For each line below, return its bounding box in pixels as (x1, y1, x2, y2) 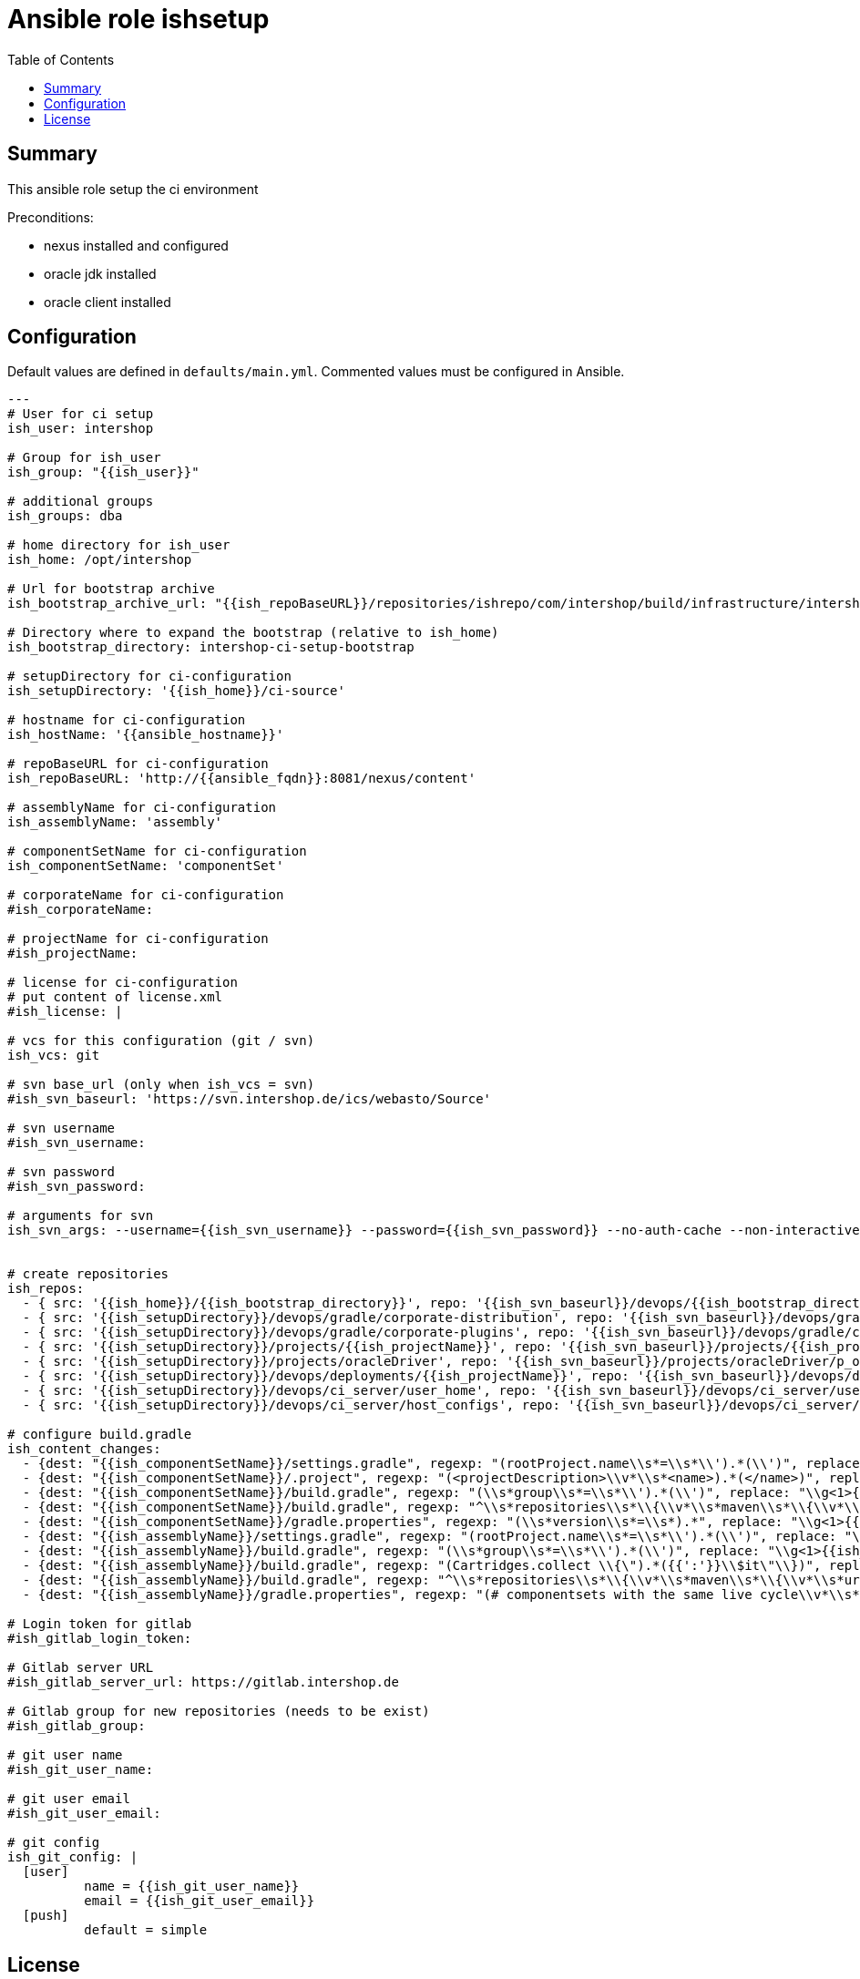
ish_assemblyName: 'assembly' (7, 815, 223, 830)
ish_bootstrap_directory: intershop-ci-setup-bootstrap (7, 640, 415, 655)
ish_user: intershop (7, 421, 154, 436)
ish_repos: (7, 1281, 85, 1297)
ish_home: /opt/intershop (7, 552, 192, 568)
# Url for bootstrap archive (7, 581, 215, 597)
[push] (22, 1908, 69, 1923)
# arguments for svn (7, 1208, 154, 1224)
